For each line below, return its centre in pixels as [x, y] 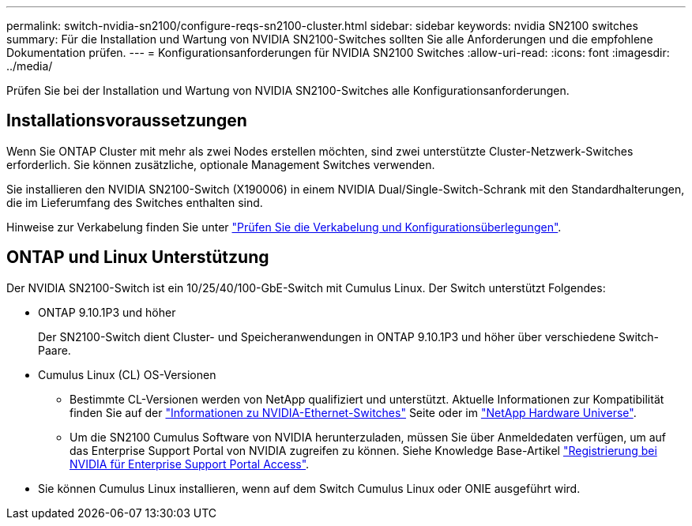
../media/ [30, 66]
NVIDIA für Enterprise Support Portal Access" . [190, 464]
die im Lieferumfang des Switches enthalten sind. [135, 202]
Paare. [55, 350]
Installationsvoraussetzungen [127, 121]
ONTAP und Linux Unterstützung [138, 257]
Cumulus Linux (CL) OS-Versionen [127, 374]
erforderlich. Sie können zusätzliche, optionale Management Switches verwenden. [221, 164]
